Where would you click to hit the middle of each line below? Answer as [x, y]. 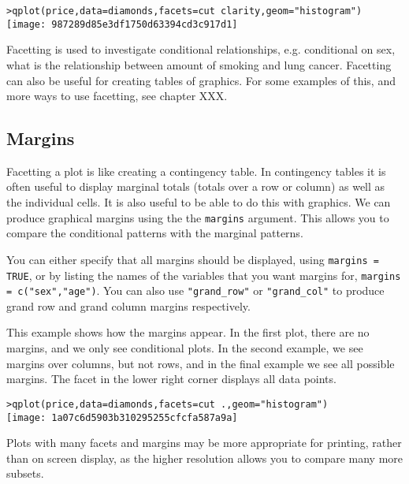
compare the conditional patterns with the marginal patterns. [155, 233]
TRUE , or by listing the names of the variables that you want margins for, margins [204, 275]
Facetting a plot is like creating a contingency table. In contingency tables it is [196, 171]
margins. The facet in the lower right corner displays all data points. [171, 379]
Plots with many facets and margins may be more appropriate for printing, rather [204, 443]
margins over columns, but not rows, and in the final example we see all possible [201, 363]
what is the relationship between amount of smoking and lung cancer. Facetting [199, 64]
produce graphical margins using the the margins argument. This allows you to [198, 217]
